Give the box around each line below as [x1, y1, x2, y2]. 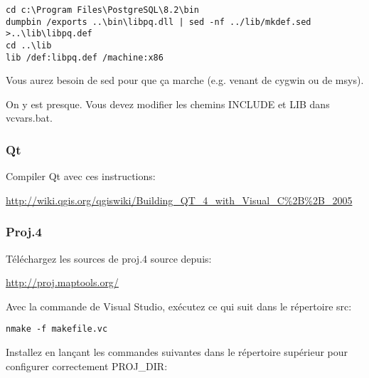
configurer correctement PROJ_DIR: [6, 358, 168, 373]
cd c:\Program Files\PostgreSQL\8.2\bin [6, 5, 200, 15]
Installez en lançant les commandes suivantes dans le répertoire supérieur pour [6, 345, 348, 359]
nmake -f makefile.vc [6, 324, 108, 335]
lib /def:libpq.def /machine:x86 [6, 52, 164, 63]
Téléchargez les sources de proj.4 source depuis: [6, 251, 212, 266]
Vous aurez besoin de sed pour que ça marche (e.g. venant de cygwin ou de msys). [6, 73, 364, 88]
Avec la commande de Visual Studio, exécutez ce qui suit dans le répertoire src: [6, 298, 352, 313]
